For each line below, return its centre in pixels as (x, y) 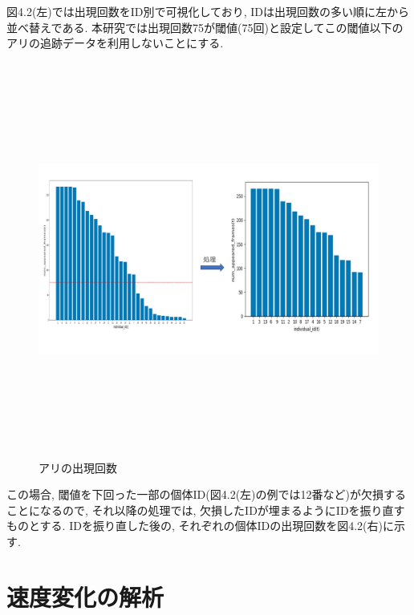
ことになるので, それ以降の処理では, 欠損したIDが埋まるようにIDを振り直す (206, 510)
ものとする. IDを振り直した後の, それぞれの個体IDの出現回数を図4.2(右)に (200, 526)
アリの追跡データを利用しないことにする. (115, 43)
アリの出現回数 (78, 467)
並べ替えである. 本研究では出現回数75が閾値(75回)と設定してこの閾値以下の (205, 27)
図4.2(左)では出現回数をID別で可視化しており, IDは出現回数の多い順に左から (208, 11)
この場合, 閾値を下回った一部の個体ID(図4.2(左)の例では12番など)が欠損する (206, 494)
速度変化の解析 (85, 596)
